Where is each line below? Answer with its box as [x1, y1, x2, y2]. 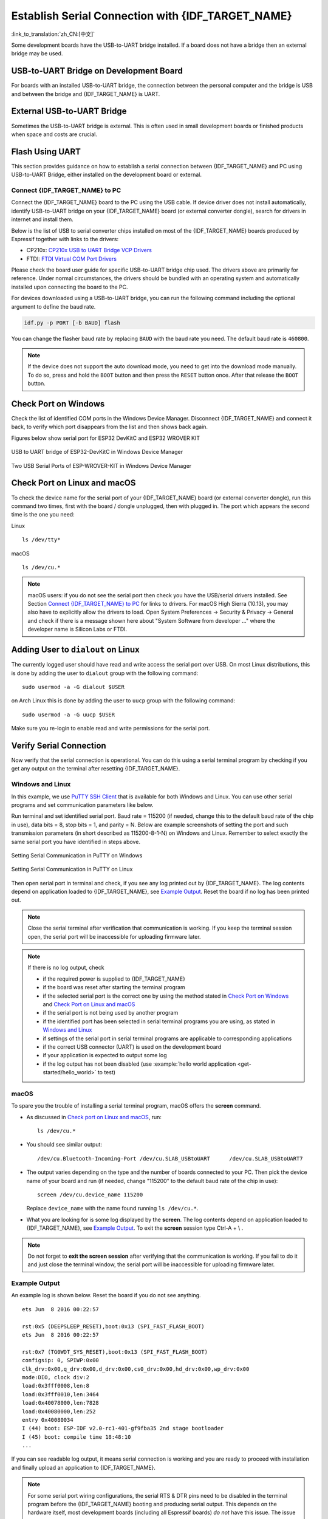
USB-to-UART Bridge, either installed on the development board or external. [11, 171, 202, 179]
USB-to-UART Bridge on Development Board [11, 66, 183, 76]
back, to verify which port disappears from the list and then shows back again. [11, 423, 208, 431]
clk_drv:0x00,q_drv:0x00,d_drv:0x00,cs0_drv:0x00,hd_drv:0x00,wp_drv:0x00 [22, 1365, 250, 1373]
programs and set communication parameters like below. [11, 801, 154, 808]
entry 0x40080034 [22, 1416, 73, 1423]
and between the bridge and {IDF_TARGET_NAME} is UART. [11, 90, 160, 97]
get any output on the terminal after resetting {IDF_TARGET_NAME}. [11, 765, 180, 772]
